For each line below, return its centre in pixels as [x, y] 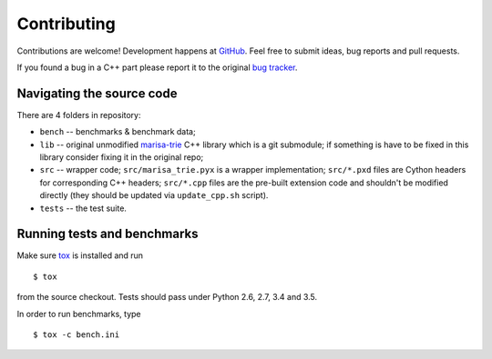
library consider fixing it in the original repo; [122, 157]
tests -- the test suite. [83, 208]
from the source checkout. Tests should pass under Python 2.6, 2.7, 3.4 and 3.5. [167, 297]
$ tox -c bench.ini [77, 335]
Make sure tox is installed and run [80, 255]
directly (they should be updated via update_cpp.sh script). [154, 195]
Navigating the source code [97, 93]
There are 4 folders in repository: [79, 115]
